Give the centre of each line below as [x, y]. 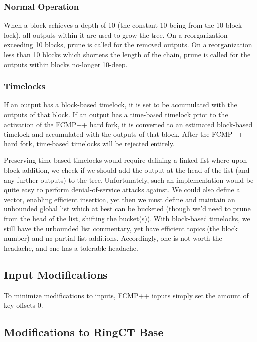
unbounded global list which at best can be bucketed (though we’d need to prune [127, 209]
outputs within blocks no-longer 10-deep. [66, 64]
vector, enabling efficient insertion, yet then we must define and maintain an [120, 199]
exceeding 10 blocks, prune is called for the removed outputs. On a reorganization [128, 44]
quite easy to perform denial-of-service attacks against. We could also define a [122, 189]
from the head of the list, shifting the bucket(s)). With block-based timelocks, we [127, 218]
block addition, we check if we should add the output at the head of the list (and [127, 170]
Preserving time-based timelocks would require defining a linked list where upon [126, 160]
